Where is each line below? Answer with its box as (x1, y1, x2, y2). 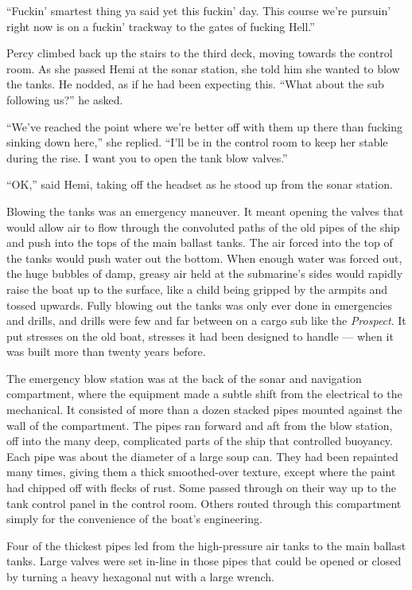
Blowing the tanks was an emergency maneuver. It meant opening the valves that (6, 202, 404, 219)
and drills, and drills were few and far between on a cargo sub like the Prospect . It (6, 312, 406, 329)
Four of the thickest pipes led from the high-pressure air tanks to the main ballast (6, 537, 406, 553)
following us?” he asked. (6, 91, 123, 107)
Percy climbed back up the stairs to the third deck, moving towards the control (6, 45, 393, 61)
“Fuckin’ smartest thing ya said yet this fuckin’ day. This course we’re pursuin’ (6, 2, 391, 18)
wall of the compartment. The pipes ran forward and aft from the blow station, (6, 416, 393, 433)
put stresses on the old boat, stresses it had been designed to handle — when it (6, 327, 394, 344)
